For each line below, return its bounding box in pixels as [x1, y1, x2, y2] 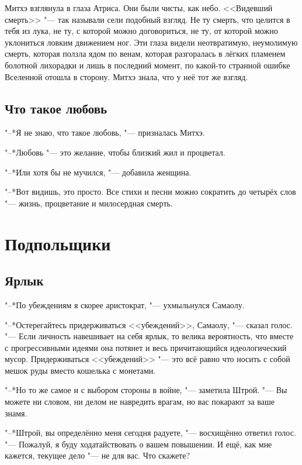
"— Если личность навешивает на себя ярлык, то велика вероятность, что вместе [5, 330, 294, 342]
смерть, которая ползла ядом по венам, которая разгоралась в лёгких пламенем [5, 47, 286, 60]
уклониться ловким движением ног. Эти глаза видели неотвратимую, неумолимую [5, 36, 298, 48]
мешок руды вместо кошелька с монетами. [5, 364, 156, 376]
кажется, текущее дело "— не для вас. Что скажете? [5, 449, 190, 461]
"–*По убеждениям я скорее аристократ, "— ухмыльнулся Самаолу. [5, 298, 245, 311]
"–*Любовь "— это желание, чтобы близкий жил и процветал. [5, 146, 225, 158]
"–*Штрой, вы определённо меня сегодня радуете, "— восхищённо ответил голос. [5, 426, 296, 439]
